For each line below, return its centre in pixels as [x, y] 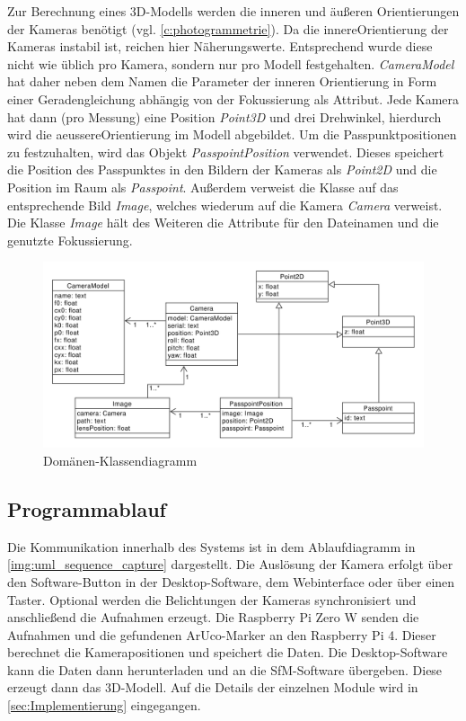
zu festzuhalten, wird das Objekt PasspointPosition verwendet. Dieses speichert [226, 151]
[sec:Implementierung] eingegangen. [104, 705]
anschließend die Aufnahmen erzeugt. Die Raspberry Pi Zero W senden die [213, 617]
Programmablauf [87, 508]
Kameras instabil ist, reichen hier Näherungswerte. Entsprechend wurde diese [220, 46]
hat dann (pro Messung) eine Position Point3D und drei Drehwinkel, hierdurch [224, 116]
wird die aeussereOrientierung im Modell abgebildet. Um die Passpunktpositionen [232, 134]
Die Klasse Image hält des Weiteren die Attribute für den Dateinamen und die [223, 223]
